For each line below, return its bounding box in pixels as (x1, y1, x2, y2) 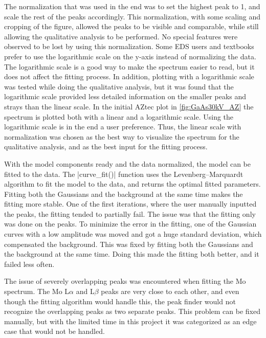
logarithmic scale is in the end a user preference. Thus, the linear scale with (4, 121, 241, 132)
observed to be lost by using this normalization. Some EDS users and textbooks (4, 41, 254, 52)
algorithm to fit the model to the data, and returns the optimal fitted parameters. (4, 178, 261, 189)
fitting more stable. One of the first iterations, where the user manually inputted (4, 198, 257, 209)
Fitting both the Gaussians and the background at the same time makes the (4, 188, 243, 199)
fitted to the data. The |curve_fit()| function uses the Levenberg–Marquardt (4, 168, 243, 179)
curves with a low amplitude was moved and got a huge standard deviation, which (4, 229, 262, 239)
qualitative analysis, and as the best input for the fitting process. (4, 141, 208, 152)
